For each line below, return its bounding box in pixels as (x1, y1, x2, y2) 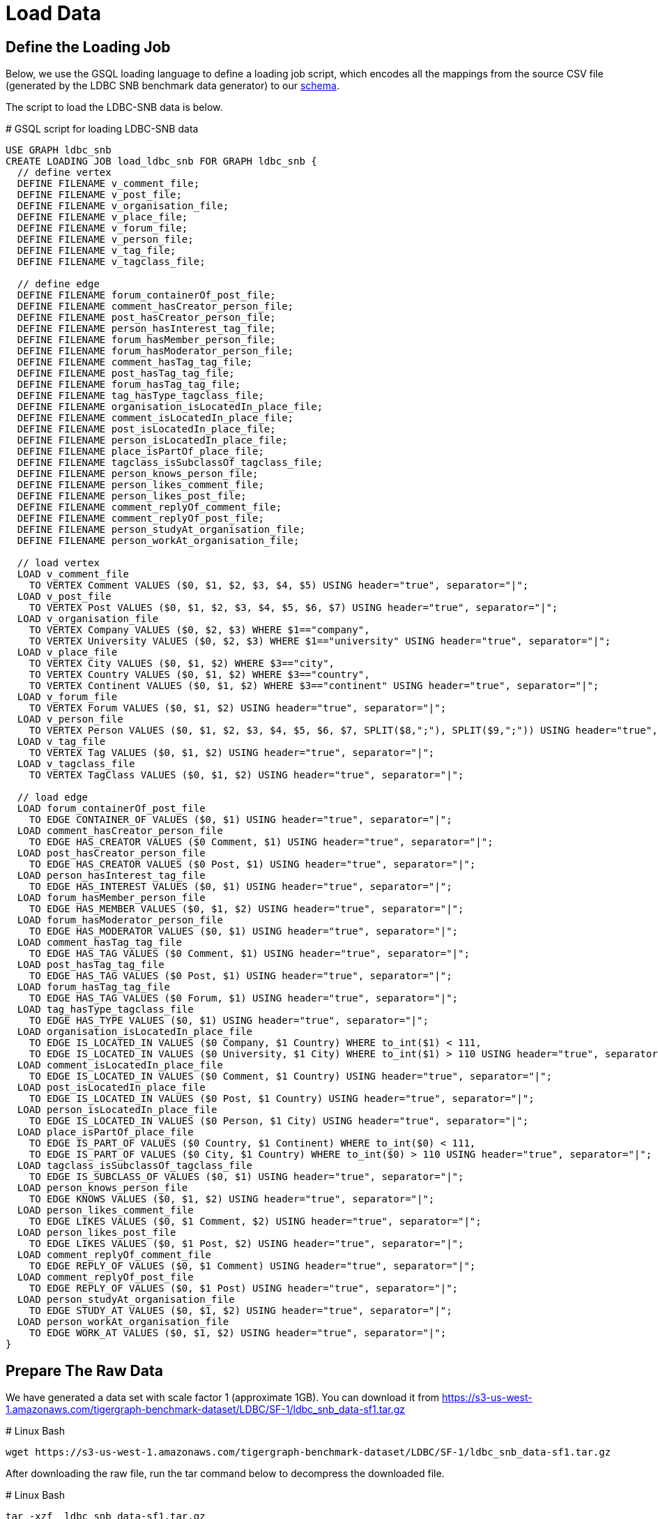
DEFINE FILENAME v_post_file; (17, 189, 182, 201)
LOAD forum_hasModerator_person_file (17, 914, 223, 926)
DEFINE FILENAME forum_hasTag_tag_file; (17, 379, 241, 391)
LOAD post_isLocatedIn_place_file (17, 1082, 206, 1094)
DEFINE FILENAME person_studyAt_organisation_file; (17, 524, 305, 536)
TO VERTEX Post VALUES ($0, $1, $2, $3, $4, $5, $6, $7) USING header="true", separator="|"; (29, 602, 558, 614)
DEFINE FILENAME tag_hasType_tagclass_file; (17, 390, 264, 402)
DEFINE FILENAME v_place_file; (17, 211, 188, 223)
